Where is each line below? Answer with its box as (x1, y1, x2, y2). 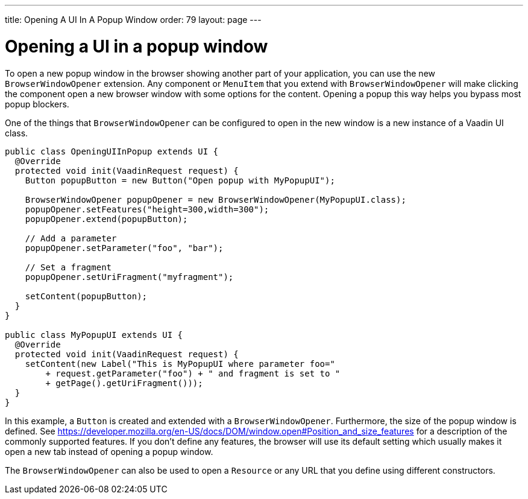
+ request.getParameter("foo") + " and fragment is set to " (45, 368, 341, 378)
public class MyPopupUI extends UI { (5, 329, 183, 340)
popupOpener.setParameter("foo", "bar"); (25, 243, 224, 253)
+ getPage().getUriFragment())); (45, 378, 203, 388)
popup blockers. (5, 98, 69, 109)
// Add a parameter (25, 233, 117, 243)
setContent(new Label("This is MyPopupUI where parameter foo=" (25, 358, 335, 369)
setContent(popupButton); (25, 291, 148, 301)
